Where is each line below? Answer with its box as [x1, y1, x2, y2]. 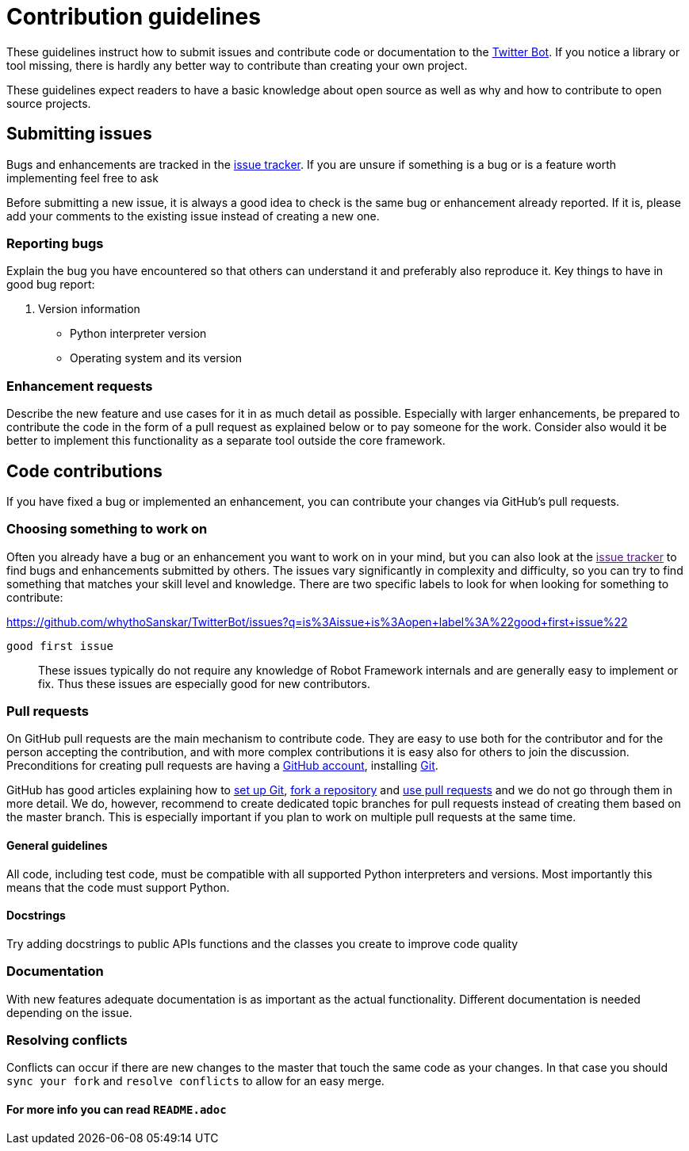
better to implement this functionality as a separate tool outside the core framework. [6, 434, 446, 448]
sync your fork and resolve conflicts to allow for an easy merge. [6, 1074, 385, 1088]
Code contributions [6, 461, 163, 481]
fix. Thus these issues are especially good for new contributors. [38, 676, 371, 690]
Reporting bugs [6, 235, 104, 251]
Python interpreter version [70, 327, 207, 341]
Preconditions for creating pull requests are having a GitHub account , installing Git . [6, 759, 438, 773]
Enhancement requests [6, 377, 153, 394]
